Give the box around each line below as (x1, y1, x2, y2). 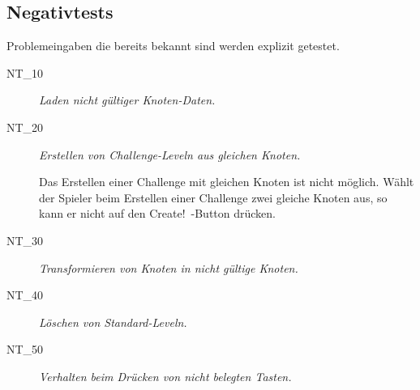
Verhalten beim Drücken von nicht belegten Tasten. (39, 367, 292, 384)
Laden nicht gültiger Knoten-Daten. (39, 91, 216, 108)
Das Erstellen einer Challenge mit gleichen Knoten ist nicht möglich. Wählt (39, 173, 414, 190)
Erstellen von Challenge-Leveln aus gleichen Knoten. (39, 146, 301, 163)
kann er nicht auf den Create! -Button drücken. (39, 205, 276, 222)
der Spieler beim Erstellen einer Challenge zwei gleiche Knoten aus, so (39, 189, 388, 206)
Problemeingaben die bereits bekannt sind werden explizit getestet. (6, 37, 340, 54)
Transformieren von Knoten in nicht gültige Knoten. (39, 259, 298, 276)
